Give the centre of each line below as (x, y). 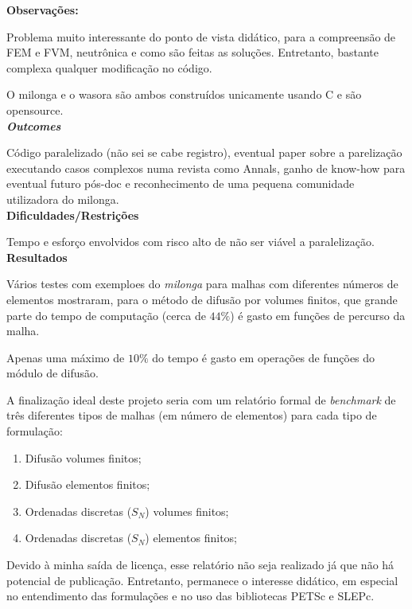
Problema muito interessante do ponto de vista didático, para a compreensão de (201, 36)
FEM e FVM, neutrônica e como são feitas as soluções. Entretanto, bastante (192, 52)
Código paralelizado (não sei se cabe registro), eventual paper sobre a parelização (204, 152)
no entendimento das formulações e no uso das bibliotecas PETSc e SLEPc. (190, 596)
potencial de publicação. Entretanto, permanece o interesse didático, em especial (202, 580)
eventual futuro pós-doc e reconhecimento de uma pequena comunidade (181, 183)
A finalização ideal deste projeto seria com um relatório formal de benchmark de (201, 399)
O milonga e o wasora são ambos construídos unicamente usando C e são (184, 94)
